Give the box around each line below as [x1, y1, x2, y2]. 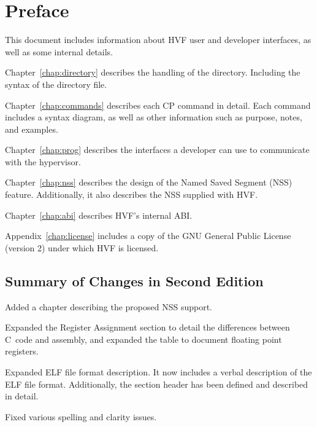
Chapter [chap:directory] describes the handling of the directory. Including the [5, 66, 300, 79]
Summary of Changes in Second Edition [5, 271, 264, 290]
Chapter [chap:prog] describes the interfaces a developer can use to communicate [5, 143, 310, 156]
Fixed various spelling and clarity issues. [5, 410, 157, 423]
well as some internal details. [5, 45, 113, 58]
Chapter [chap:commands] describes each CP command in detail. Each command [5, 98, 311, 111]
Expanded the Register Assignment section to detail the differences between [5, 321, 290, 334]
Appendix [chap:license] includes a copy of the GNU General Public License [5, 229, 291, 242]
